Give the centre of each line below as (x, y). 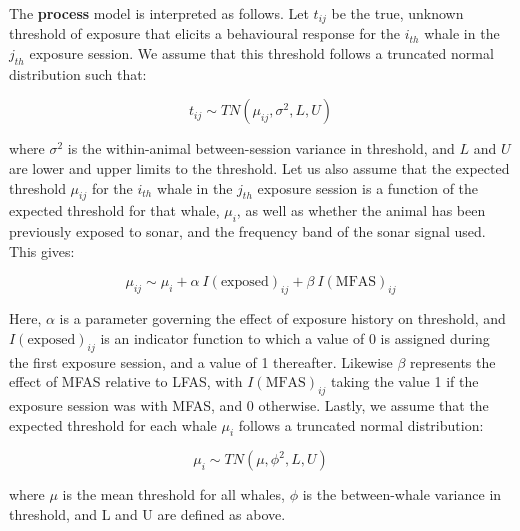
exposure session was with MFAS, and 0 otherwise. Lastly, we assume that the (249, 404)
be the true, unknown (397, 13)
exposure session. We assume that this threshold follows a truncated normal (261, 53)
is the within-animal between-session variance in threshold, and (261, 148)
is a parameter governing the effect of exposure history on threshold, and (282, 318)
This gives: (42, 250)
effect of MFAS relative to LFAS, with (126, 381)
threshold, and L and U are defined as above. (147, 513)
